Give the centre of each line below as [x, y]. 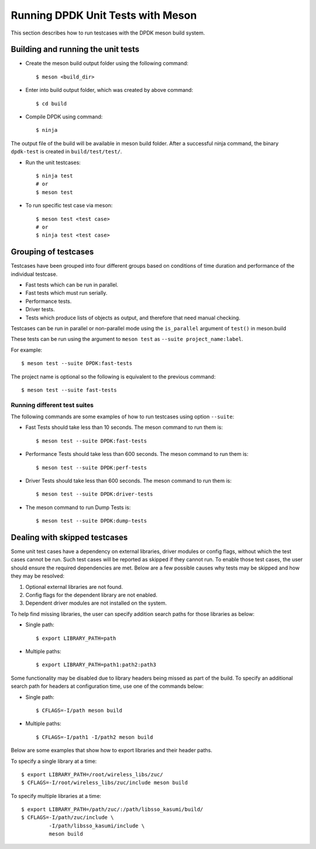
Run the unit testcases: [53, 162]
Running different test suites [52, 405]
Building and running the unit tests [75, 50]
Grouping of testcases [52, 252]
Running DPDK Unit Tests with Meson [104, 15]
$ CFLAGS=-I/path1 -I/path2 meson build [95, 737]
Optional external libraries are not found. [74, 587]
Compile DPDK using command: [64, 117]
